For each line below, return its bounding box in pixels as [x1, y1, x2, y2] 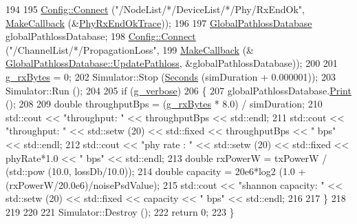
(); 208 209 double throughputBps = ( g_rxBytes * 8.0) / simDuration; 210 [6, 96, 323, 111]
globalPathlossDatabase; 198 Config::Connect [6, 29, 196, 43]
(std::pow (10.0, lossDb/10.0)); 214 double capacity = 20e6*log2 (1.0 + [6, 164, 306, 179]
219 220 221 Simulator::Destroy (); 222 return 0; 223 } [6, 204, 235, 218]
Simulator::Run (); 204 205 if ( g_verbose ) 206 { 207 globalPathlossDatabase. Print [6, 83, 351, 97]
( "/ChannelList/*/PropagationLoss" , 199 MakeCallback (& [6, 42, 254, 57]
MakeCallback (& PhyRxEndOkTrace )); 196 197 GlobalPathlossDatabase [6, 15, 312, 30]
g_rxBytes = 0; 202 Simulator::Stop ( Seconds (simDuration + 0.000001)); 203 [6, 69, 336, 83]
